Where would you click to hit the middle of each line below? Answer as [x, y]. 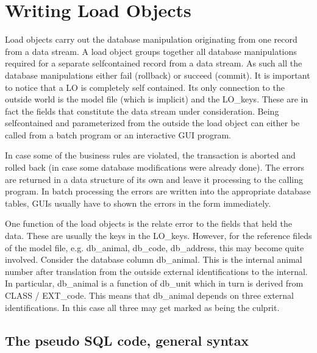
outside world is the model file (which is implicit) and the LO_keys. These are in [157, 99]
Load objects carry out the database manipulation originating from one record [151, 39]
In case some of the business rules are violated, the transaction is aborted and [150, 155]
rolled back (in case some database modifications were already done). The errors [155, 167]
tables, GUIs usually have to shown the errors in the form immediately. [138, 203]
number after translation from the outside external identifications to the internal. [156, 271]
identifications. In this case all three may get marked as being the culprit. [142, 307]
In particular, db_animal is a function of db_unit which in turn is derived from [154, 283]
